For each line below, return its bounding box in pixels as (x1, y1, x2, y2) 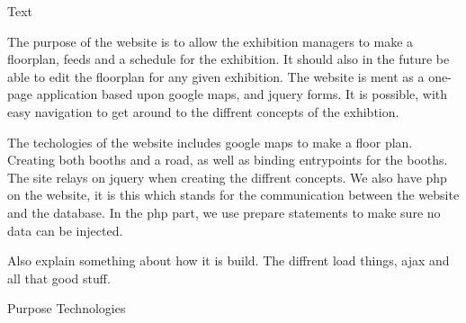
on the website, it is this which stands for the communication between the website (7, 185, 460, 204)
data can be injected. (7, 220, 123, 239)
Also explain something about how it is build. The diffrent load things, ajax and (7, 251, 450, 270)
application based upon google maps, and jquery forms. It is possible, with (36, 85, 448, 103)
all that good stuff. (7, 268, 111, 287)
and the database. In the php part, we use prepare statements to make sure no (7, 202, 441, 221)
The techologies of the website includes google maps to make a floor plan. (7, 132, 413, 151)
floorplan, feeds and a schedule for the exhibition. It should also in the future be (7, 49, 450, 68)
